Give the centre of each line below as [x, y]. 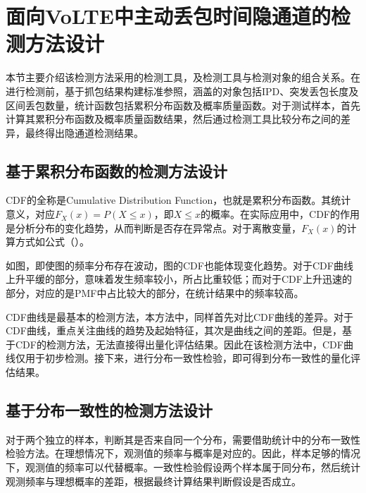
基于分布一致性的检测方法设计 [109, 410]
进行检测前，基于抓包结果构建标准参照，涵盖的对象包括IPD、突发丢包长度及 [182, 91]
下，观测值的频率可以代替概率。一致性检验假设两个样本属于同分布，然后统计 [183, 467]
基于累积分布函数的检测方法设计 [116, 170]
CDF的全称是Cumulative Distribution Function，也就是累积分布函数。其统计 [178, 200]
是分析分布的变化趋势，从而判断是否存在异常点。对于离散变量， [153, 227]
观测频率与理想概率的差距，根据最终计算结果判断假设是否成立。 [153, 481]
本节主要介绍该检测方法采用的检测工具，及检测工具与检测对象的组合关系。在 [183, 77]
